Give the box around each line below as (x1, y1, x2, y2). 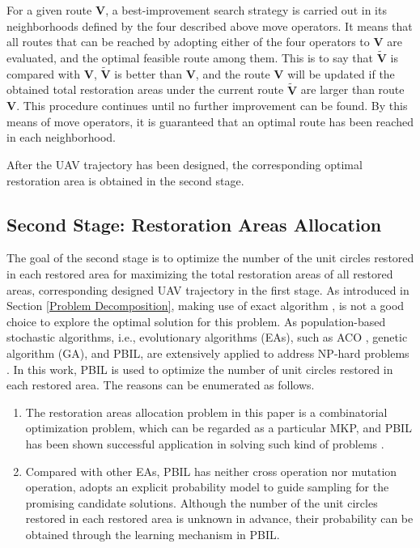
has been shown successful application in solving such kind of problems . (25, 435, 384, 452)
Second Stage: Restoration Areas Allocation (6, 211, 382, 236)
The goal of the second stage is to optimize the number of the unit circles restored (6, 249, 414, 266)
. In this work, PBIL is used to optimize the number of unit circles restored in (6, 360, 393, 377)
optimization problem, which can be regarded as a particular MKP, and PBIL (25, 419, 412, 436)
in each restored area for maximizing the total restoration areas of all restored (6, 265, 393, 282)
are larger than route (300, 81, 405, 98)
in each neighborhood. (6, 129, 117, 146)
